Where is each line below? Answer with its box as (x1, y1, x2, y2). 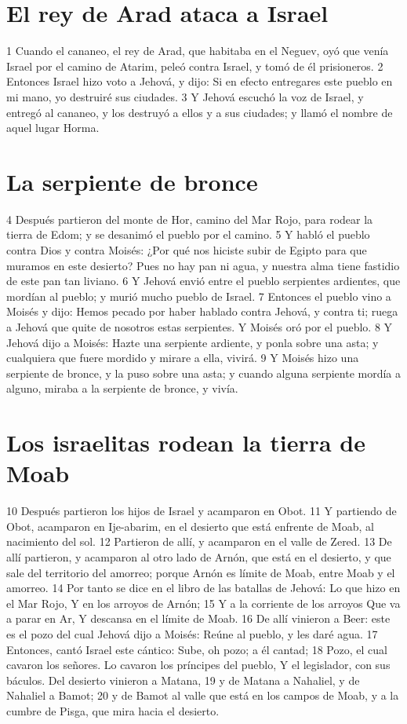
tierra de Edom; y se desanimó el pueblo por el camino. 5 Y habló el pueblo (6, 226, 370, 243)
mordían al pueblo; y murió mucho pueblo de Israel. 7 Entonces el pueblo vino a (6, 287, 391, 304)
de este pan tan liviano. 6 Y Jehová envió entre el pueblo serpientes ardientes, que (6, 272, 401, 289)
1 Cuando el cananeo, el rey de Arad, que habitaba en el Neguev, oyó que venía (6, 42, 389, 59)
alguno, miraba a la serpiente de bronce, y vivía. (6, 380, 238, 397)
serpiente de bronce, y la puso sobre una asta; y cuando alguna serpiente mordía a (6, 364, 402, 381)
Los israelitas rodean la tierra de (6, 426, 365, 459)
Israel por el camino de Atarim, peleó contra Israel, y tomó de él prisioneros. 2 (6, 57, 383, 74)
